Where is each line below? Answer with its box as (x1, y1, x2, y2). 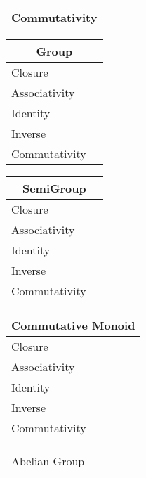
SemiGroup (22, 180, 86, 196)
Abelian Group (11, 453, 85, 469)
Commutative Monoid (11, 317, 135, 333)
